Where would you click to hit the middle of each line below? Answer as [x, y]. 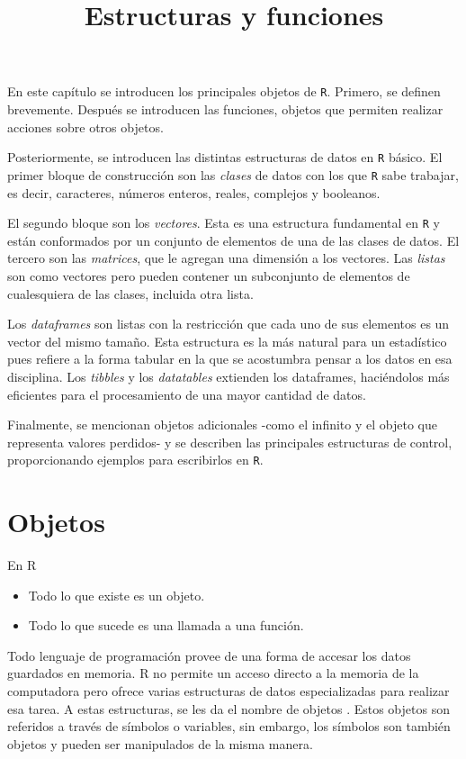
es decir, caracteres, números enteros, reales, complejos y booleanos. [194, 192]
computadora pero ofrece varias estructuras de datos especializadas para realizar [229, 691]
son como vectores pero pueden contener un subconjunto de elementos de [209, 275]
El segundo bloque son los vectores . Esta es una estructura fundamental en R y [224, 223]
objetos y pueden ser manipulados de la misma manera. [160, 743]
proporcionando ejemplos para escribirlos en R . [135, 460]
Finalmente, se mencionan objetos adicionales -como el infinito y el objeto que [222, 425]
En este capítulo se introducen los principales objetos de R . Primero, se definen [224, 91]
